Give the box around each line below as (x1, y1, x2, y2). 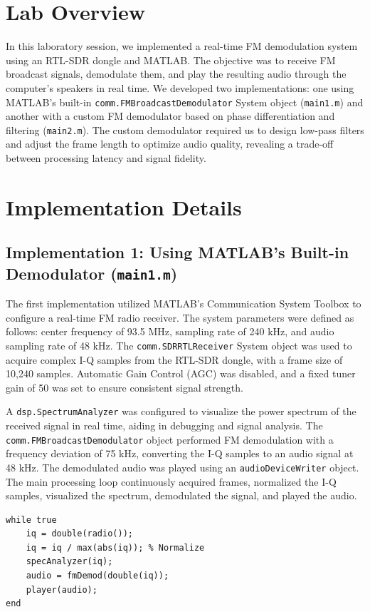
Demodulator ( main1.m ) (6, 262, 178, 284)
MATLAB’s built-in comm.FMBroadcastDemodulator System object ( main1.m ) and (6, 94, 364, 109)
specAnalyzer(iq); (26, 556, 113, 567)
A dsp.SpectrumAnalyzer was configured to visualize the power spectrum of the (6, 404, 356, 419)
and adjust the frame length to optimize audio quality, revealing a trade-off (6, 136, 334, 151)
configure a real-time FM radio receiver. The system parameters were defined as (6, 310, 354, 325)
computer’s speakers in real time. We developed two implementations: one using (6, 80, 354, 95)
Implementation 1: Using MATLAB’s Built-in (6, 241, 349, 263)
